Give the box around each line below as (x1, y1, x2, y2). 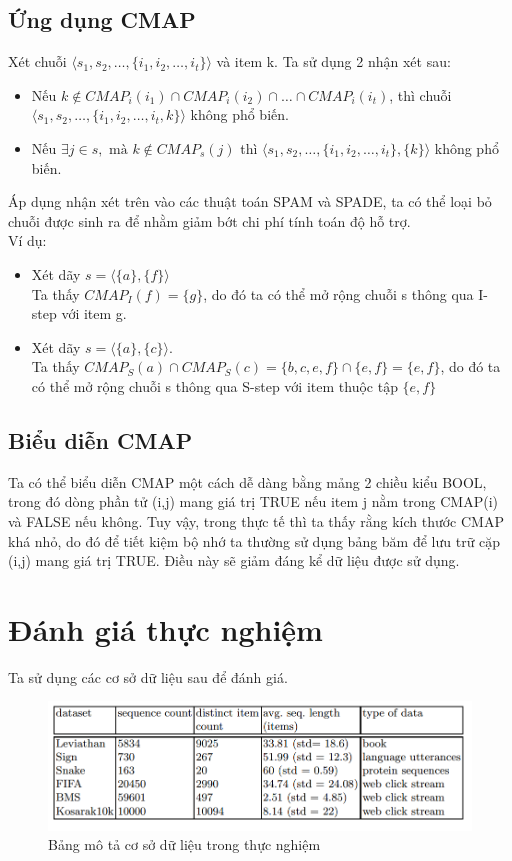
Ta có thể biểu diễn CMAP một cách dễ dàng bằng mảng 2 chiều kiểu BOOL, (8, 471, 487, 492)
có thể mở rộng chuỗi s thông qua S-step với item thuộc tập (31, 375, 398, 396)
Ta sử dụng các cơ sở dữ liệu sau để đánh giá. (8, 666, 288, 687)
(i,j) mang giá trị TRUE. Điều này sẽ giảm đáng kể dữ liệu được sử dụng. (8, 550, 460, 571)
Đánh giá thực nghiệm (8, 608, 323, 649)
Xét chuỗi (8, 51, 67, 72)
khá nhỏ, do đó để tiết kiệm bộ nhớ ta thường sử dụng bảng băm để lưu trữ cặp (8, 530, 501, 551)
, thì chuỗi (389, 84, 452, 105)
